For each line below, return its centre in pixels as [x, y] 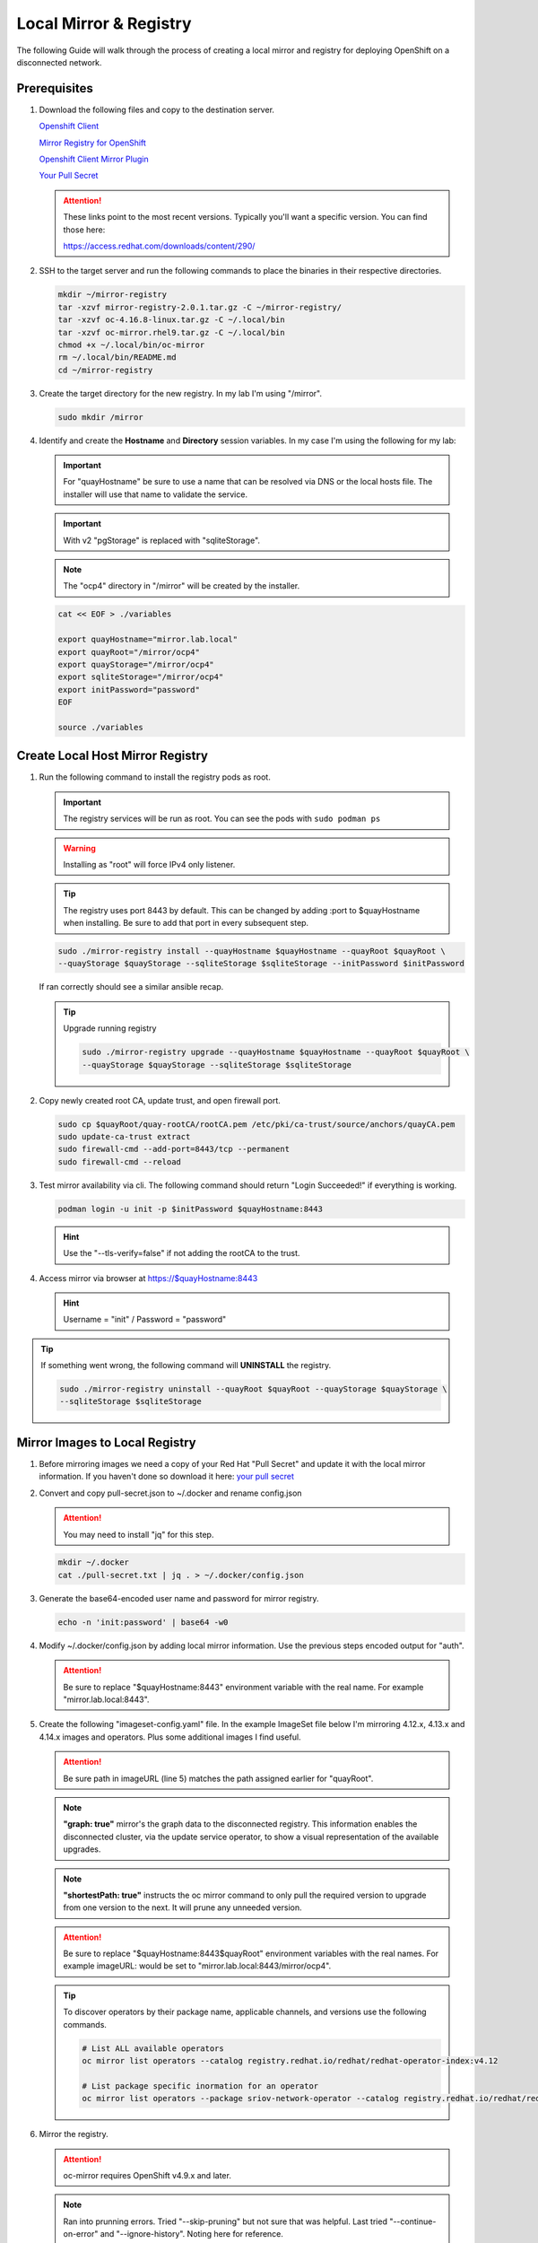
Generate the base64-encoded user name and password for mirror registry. [179, 1598]
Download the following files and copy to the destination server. [157, 109]
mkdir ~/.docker [94, 1562]
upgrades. [82, 1849]
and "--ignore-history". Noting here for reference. [192, 2234]
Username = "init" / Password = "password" [145, 1320]
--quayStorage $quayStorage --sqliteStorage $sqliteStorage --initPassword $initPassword [261, 964]
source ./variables [100, 727]
